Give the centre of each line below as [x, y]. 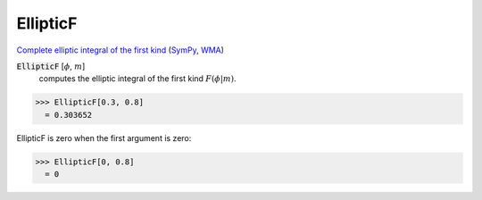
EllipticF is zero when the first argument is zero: [104, 137]
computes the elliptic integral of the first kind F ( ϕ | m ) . [137, 79]
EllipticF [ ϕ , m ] [51, 66]
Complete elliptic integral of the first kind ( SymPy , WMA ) [120, 50]
